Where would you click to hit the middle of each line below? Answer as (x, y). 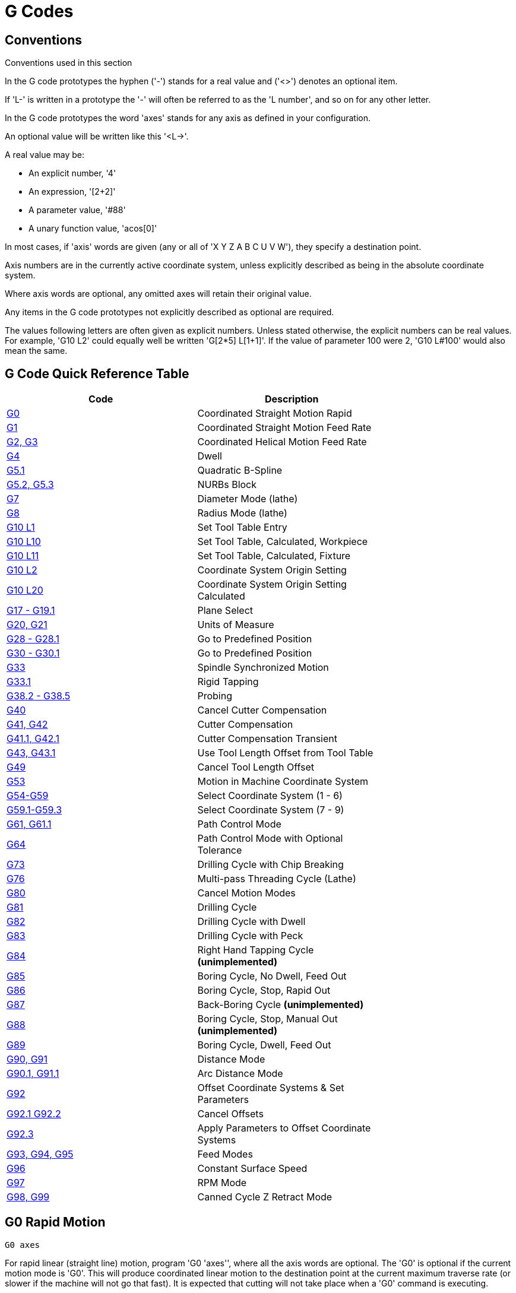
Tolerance (220, 850)
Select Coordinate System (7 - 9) (271, 810)
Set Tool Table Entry (242, 527)
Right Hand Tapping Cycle (256, 950)
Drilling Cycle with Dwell (251, 922)
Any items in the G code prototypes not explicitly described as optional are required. (170, 312)
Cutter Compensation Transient (267, 739)
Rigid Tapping (228, 682)
